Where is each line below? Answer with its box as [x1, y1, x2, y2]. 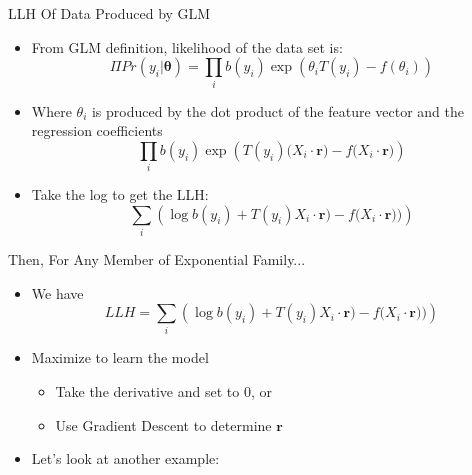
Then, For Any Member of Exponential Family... [8, 248, 306, 269]
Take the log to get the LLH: [31, 184, 209, 205]
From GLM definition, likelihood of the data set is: [31, 36, 343, 57]
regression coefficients [31, 120, 163, 141]
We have [31, 282, 84, 303]
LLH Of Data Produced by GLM [8, 3, 211, 23]
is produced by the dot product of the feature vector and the [91, 100, 465, 121]
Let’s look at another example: [31, 448, 220, 469]
